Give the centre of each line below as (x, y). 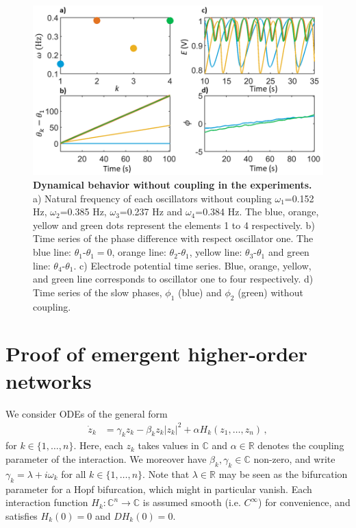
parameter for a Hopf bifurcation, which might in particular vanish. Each (159, 489)
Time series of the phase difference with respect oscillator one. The (173, 238)
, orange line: (139, 252)
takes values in (168, 445)
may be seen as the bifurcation (283, 473)
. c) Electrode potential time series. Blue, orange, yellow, (192, 265)
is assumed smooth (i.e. (192, 502)
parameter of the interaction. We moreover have (106, 459)
